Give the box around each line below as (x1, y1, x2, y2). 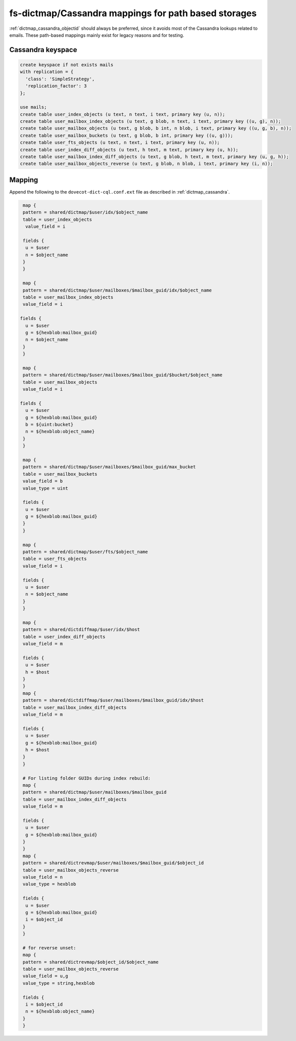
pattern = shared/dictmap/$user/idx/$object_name (23, 210, 149, 215)
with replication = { (20, 69, 74, 75)
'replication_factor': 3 (25, 83, 87, 89)
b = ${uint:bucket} (25, 422, 74, 427)
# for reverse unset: (23, 945, 76, 951)
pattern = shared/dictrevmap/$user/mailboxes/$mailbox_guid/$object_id (23, 860, 204, 866)
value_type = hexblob (23, 881, 76, 887)
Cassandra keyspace (9, 45, 77, 54)
